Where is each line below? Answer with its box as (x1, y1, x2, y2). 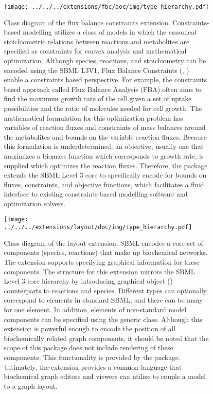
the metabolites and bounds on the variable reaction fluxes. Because (4, 131, 207, 142)
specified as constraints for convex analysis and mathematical (4, 46, 187, 56)
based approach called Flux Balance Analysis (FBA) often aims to (4, 84, 202, 94)
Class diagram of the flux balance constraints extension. (4, 17, 170, 27)
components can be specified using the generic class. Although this (4, 314, 202, 324)
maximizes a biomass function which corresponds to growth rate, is (4, 150, 204, 161)
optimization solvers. (4, 198, 66, 208)
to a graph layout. (4, 380, 58, 391)
